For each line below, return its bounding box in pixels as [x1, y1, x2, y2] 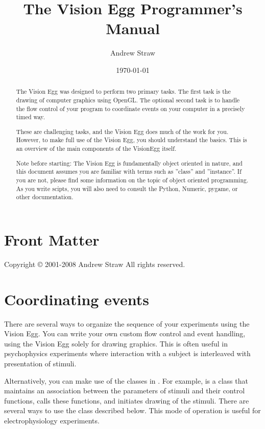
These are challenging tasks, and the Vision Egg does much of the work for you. [16, 127, 229, 136]
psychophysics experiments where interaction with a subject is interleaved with [4, 348, 251, 359]
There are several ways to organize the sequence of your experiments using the [4, 318, 250, 329]
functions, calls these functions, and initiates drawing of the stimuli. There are [4, 395, 249, 406]
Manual [106, 18, 160, 39]
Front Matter [4, 229, 100, 250]
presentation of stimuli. [4, 358, 77, 368]
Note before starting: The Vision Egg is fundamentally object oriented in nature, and [16, 158, 243, 167]
